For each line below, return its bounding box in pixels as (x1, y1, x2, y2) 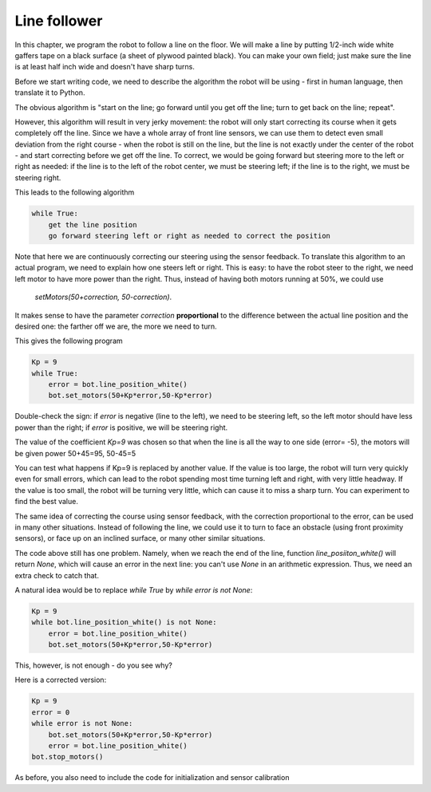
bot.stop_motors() (31, 752, 104, 762)
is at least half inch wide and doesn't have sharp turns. (14, 62, 195, 72)
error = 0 (31, 707, 70, 717)
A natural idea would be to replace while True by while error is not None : (14, 585, 253, 594)
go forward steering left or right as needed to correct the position (48, 231, 331, 240)
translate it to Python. (14, 88, 85, 97)
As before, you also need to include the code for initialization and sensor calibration (14, 773, 290, 782)
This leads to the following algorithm (14, 187, 135, 197)
